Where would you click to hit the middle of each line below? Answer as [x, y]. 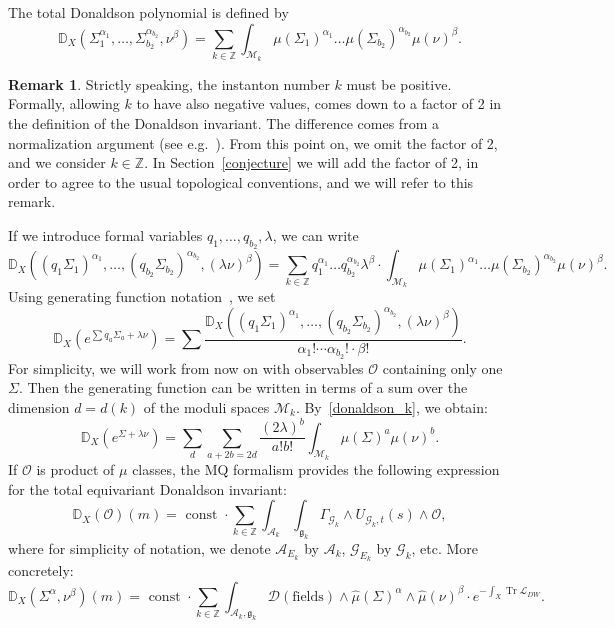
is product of [75, 468]
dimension [39, 407]
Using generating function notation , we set [142, 296]
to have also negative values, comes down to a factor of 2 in [319, 103]
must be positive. [399, 83]
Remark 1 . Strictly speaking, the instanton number [169, 83]
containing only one [442, 367]
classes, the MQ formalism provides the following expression [316, 468]
